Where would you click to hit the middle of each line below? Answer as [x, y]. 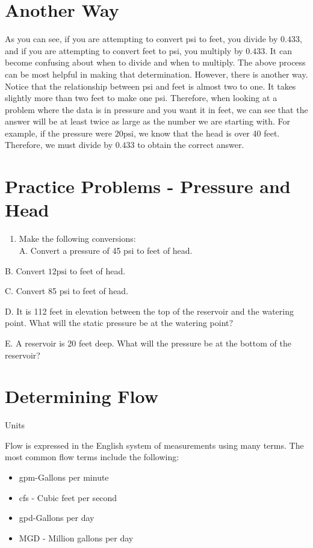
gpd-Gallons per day [57, 518]
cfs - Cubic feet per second [68, 497]
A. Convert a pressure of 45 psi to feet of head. [106, 250]
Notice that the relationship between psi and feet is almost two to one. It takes [150, 86]
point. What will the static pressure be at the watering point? [119, 323]
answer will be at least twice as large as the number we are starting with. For [148, 121]
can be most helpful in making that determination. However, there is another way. [156, 74]
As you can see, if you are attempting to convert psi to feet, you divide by [141, 39]
